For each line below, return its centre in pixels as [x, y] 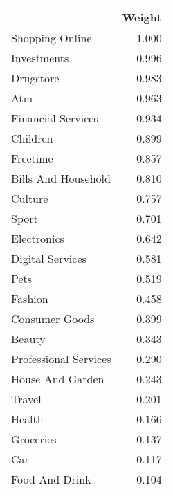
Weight [142, 17]
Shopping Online [52, 38]
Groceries [34, 439]
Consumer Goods [53, 319]
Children [32, 138]
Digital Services [49, 258]
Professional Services [61, 359]
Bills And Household [61, 178]
